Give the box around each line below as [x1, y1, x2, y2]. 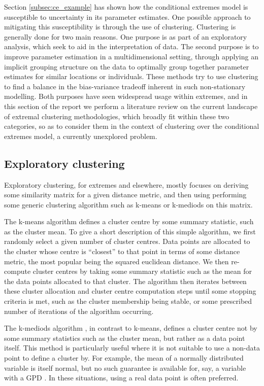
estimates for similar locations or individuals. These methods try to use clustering [4, 71, 258, 82]
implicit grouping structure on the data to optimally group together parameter [4, 61, 249, 72]
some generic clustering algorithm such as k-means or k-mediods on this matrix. [4, 199, 253, 209]
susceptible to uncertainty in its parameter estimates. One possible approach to [4, 11, 251, 22]
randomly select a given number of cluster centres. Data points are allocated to [4, 236, 250, 247]
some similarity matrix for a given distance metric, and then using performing [4, 189, 247, 200]
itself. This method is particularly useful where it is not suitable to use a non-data [4, 342, 260, 353]
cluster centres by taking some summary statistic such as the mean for [32, 266, 252, 276]
